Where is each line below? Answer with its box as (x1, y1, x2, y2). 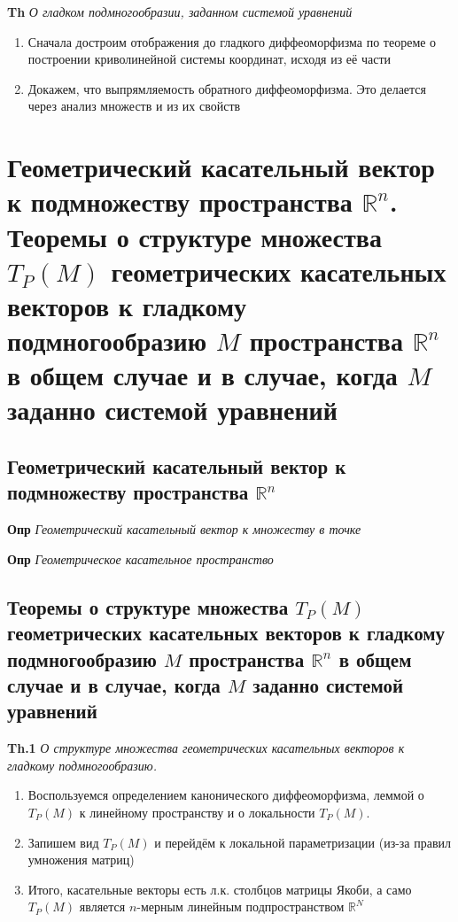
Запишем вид (27, 833, 99, 851)
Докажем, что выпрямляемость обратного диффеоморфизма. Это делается (27, 79, 427, 97)
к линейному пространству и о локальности (79, 802, 315, 821)
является (79, 897, 126, 916)
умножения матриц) (27, 850, 135, 869)
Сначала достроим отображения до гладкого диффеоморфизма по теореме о (27, 32, 437, 50)
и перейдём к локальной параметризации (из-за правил (154, 833, 452, 851)
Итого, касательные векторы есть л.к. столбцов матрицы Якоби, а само (27, 879, 412, 898)
